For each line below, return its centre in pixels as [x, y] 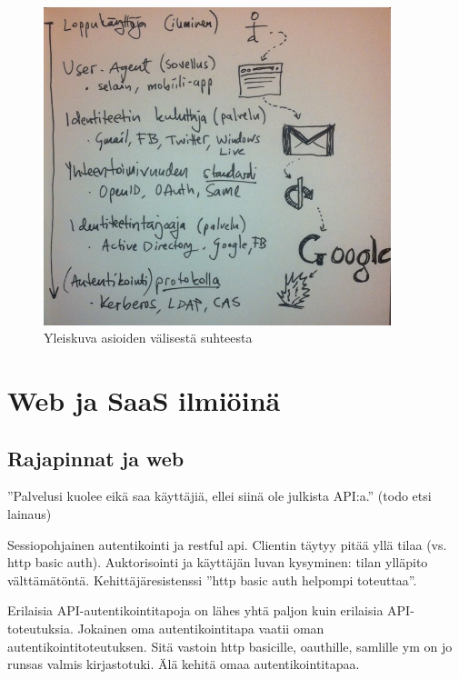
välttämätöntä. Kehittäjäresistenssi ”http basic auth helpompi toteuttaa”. [212, 579]
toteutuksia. [40, 628]
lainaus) [30, 514]
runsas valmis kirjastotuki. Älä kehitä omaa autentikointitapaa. [184, 664]
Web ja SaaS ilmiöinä [144, 400]
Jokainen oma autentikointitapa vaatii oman [201, 628]
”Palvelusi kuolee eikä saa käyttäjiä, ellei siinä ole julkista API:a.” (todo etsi [220, 496]
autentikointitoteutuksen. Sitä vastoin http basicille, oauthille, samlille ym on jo [230, 646]
